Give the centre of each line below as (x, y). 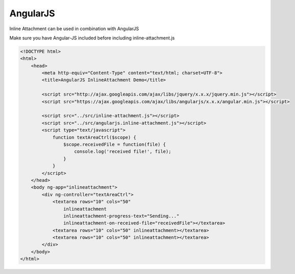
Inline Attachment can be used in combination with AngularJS (74, 29)
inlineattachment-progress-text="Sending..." (121, 216)
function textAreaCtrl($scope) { (94, 137)
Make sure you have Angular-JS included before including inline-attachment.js (92, 38)
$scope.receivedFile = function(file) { (115, 144)
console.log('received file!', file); (123, 152)
